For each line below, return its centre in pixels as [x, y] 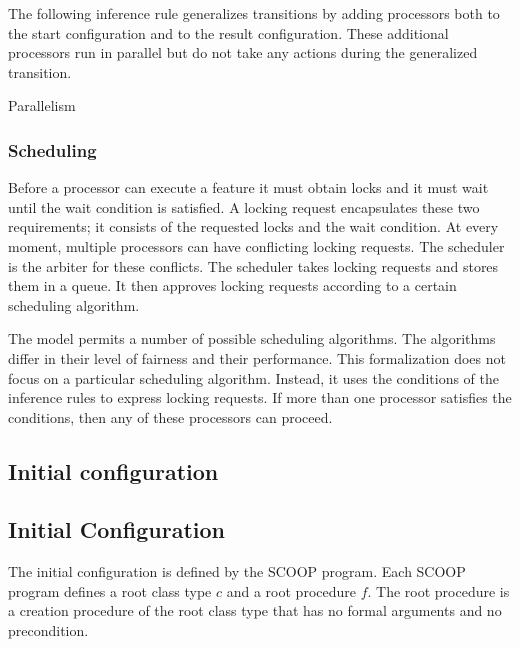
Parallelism [42, 105]
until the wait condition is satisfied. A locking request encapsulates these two [244, 206]
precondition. [48, 630]
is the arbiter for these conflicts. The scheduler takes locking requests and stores [253, 265]
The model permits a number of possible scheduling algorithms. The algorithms [252, 338]
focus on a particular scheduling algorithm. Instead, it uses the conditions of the [253, 377]
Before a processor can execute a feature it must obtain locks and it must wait [248, 187]
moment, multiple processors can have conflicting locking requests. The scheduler [256, 245]
